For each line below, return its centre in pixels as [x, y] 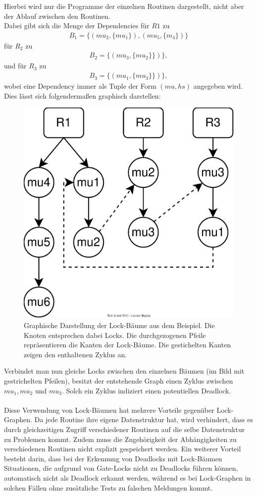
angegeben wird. [218, 86]
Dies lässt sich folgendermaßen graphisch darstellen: [82, 95]
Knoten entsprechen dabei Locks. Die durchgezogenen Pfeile [115, 335]
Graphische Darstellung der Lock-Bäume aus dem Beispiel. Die [119, 325]
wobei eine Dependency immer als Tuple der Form [80, 86]
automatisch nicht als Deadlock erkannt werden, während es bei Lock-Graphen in [128, 477]
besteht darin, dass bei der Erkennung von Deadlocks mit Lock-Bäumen [113, 458]
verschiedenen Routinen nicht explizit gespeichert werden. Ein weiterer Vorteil [123, 449]
